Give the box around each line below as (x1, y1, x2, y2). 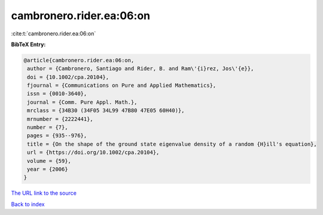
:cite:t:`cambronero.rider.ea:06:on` (11, 30, 96, 37)
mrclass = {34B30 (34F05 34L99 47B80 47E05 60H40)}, (27, 107, 185, 114)
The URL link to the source (11, 189, 77, 197)
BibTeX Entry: (11, 41, 46, 48)
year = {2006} (27, 166, 68, 172)
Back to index (11, 201, 45, 208)
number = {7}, (27, 124, 68, 131)
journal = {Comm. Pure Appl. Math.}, (27, 99, 138, 105)
